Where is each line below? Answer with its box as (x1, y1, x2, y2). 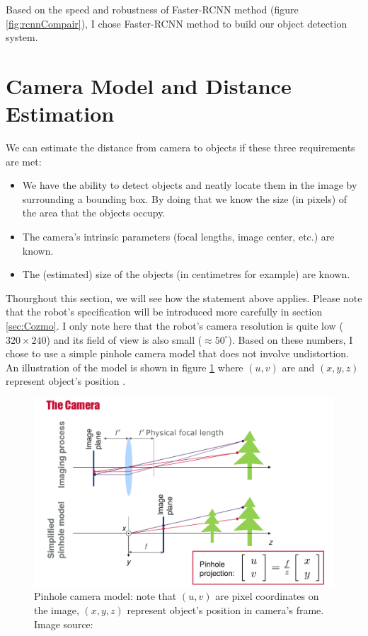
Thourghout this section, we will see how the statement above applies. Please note (6, 290, 362, 305)
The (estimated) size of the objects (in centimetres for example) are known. (22, 267, 350, 282)
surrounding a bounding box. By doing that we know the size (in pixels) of (22, 191, 347, 206)
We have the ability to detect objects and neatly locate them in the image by (22, 178, 357, 192)
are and (282, 359, 315, 374)
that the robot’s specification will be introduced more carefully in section (6, 304, 323, 319)
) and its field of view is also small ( (46, 332, 202, 347)
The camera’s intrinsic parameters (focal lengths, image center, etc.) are (22, 229, 335, 244)
